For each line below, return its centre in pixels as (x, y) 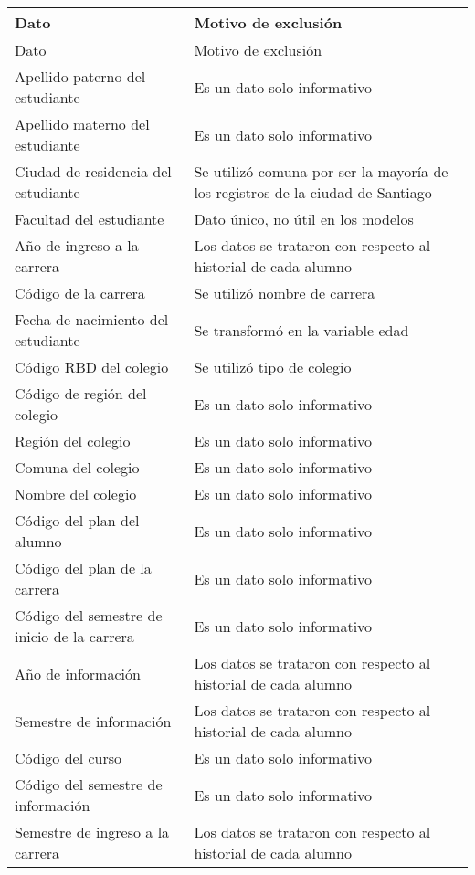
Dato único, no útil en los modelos (304, 219)
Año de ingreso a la (77, 245)
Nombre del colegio (76, 494)
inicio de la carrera (74, 636)
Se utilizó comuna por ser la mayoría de (321, 171)
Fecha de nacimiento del (92, 319)
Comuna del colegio (77, 467)
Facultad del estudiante (90, 219)
